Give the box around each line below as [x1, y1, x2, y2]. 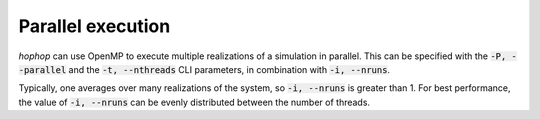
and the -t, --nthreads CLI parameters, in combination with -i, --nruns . [68, 63, 390, 75]
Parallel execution [18, 15, 171, 37]
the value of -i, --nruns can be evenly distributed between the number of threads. [18, 96, 370, 108]
